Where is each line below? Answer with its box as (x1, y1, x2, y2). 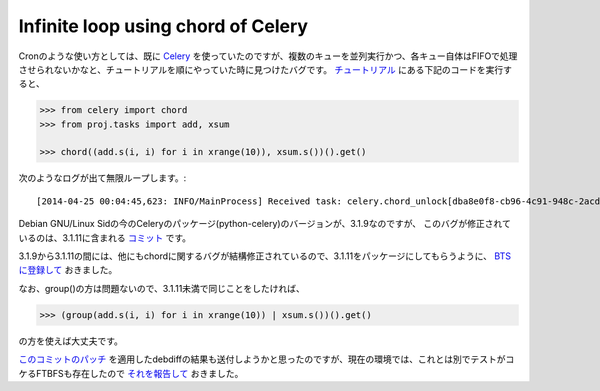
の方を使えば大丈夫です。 (18, 335, 124, 347)
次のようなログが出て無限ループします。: (18, 172, 187, 184)
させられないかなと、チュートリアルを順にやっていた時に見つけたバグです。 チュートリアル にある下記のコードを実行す (18, 63, 512, 75)
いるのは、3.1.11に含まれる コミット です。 (18, 231, 192, 244)
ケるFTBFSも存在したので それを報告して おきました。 (18, 367, 244, 379)
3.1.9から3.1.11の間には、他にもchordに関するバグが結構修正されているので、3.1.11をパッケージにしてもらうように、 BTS (18, 250, 512, 262)
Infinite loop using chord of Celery (18, 15, 309, 37)
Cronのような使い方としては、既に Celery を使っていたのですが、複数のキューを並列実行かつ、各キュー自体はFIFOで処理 (18, 50, 518, 62)
